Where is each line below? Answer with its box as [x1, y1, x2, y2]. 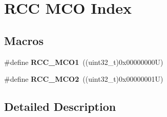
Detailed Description [4, 99, 116, 114]
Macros [4, 32, 44, 48]
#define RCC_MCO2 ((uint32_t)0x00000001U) [4, 74, 163, 84]
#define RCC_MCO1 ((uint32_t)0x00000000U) [4, 56, 163, 67]
